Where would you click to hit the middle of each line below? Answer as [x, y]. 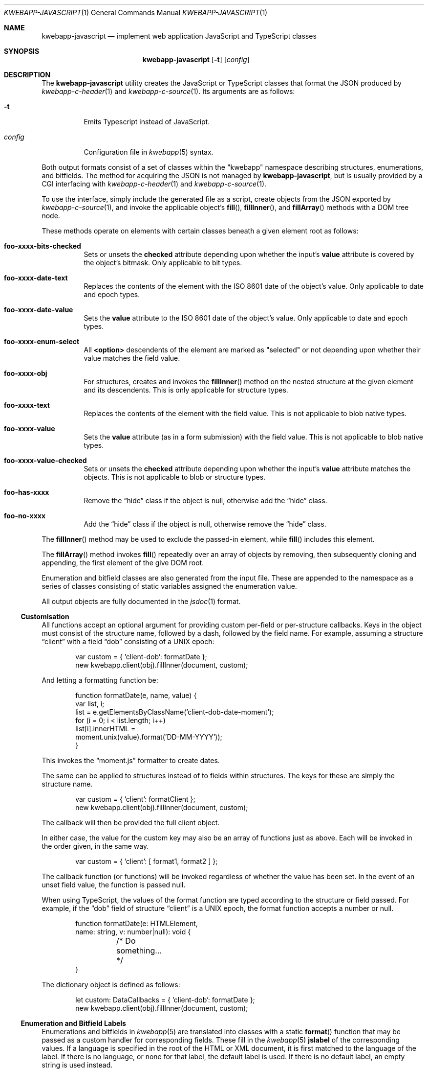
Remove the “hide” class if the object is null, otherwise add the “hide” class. [205, 500]
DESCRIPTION [27, 75]
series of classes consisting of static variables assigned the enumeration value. [169, 586]
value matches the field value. [132, 358]
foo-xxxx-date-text [36, 278]
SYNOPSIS [22, 51]
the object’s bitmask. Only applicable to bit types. [163, 263]
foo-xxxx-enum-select [42, 341]
